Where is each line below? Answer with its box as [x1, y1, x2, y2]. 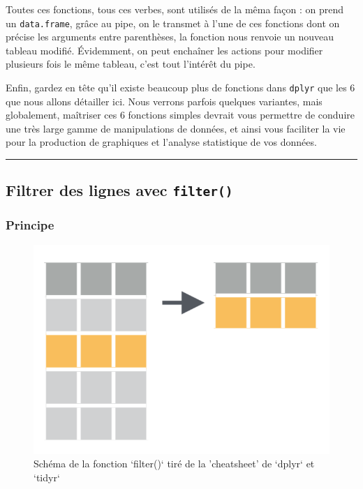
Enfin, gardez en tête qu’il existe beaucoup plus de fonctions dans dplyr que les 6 [6, 80, 355, 95]
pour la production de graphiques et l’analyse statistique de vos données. [6, 135, 317, 149]
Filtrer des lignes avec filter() [6, 179, 233, 201]
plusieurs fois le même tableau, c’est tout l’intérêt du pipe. [6, 57, 255, 71]
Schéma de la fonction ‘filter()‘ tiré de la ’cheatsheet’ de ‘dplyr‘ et [34, 456, 315, 471]
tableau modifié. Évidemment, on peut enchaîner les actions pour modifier [6, 43, 323, 57]
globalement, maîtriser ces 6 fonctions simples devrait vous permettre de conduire [6, 107, 355, 122]
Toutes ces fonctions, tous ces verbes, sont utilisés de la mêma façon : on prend [6, 2, 344, 16]
